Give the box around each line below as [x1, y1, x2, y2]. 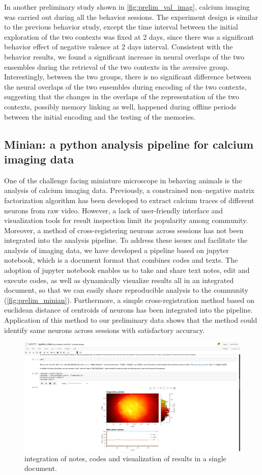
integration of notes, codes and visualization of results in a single [24, 453, 226, 463]
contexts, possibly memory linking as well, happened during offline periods [4, 101, 237, 111]
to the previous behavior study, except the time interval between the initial [4, 21, 238, 32]
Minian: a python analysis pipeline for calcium [4, 136, 254, 152]
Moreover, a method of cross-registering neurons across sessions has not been [4, 225, 244, 235]
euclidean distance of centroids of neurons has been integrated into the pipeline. [4, 304, 253, 315]
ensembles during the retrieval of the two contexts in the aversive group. [4, 61, 229, 72]
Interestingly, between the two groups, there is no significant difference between [4, 71, 251, 82]
